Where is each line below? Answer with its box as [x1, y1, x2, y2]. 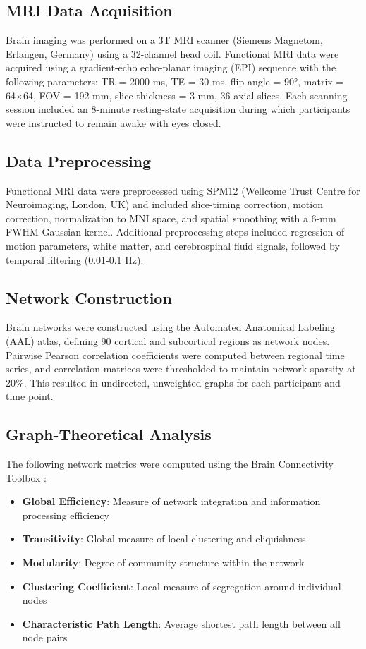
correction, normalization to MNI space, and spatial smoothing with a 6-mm [6, 210, 336, 225]
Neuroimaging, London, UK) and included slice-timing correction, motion [6, 197, 323, 212]
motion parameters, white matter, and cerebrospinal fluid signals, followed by [6, 238, 340, 253]
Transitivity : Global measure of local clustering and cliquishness [22, 531, 306, 546]
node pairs [22, 630, 68, 645]
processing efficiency [22, 507, 109, 522]
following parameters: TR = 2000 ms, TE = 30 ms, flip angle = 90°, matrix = [6, 73, 344, 88]
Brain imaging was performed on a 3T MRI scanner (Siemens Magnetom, [6, 32, 323, 47]
